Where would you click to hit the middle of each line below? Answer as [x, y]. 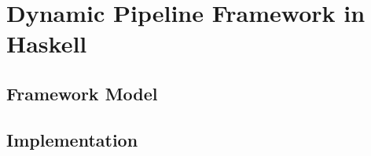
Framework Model [82, 93]
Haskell [47, 44]
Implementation [72, 139]
